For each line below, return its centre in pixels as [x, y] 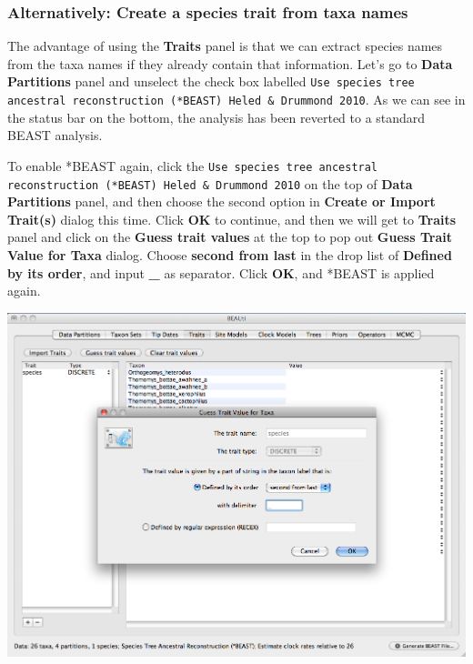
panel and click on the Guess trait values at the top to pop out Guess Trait [230, 237]
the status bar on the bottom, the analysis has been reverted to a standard [216, 117]
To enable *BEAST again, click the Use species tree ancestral [193, 165]
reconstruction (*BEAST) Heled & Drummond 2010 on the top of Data [210, 183]
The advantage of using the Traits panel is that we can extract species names [225, 46]
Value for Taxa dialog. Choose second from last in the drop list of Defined [230, 255]
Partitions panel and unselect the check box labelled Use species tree [211, 81]
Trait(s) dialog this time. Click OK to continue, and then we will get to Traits [232, 219]
